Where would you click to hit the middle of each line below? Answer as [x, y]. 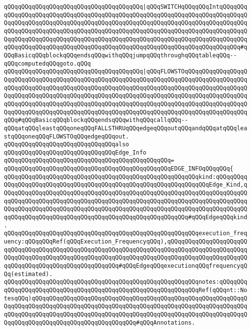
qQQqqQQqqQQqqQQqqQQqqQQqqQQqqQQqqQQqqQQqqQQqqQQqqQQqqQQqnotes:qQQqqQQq [126, 282]
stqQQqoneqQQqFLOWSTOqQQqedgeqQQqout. [67, 136]
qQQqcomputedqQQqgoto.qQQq [47, 63]
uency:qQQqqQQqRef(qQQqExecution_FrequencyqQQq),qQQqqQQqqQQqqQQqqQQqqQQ [126, 242]
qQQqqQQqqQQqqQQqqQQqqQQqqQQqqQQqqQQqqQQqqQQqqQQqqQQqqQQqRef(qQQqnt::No [126, 290]
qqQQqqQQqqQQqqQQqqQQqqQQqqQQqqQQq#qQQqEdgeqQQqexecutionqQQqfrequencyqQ [126, 266]
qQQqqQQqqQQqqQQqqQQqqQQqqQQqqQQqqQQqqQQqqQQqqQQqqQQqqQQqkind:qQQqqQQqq [126, 177]
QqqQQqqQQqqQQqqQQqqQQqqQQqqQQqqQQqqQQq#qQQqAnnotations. [100, 322]
